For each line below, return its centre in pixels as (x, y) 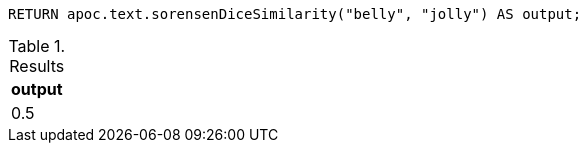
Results (37, 66)
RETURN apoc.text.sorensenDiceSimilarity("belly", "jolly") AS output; (295, 14)
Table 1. (37, 46)
